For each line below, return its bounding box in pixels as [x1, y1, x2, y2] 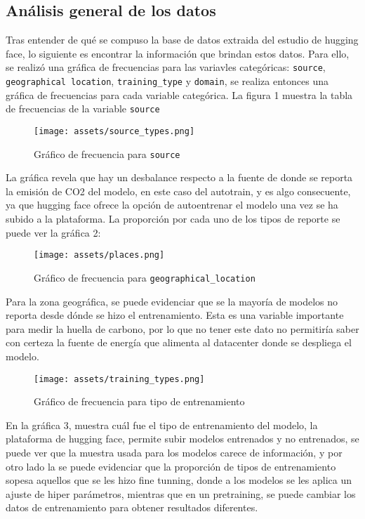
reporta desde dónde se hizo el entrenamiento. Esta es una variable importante [6, 308, 344, 322]
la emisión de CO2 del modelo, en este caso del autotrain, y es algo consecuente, [6, 183, 351, 198]
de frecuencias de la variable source [6, 101, 160, 116]
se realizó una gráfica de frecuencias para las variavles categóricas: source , [6, 60, 326, 74]
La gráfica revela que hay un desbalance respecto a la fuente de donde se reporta [6, 170, 353, 185]
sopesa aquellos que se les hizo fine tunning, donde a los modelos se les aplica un [6, 473, 352, 487]
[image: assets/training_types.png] [34, 374, 205, 384]
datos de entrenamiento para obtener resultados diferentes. [6, 500, 258, 515]
